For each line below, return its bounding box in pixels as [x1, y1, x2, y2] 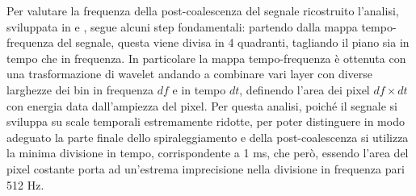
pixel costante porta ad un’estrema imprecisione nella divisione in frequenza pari [6, 160, 405, 177]
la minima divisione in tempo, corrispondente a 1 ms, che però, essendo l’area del [6, 144, 409, 161]
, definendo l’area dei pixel [239, 81, 370, 98]
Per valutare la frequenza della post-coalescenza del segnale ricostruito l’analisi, [6, 2, 399, 19]
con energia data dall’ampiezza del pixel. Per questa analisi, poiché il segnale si [6, 97, 397, 114]
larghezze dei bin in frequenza [6, 81, 154, 98]
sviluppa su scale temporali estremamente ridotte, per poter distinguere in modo [6, 113, 405, 130]
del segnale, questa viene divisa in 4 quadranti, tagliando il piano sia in [57, 34, 410, 51]
